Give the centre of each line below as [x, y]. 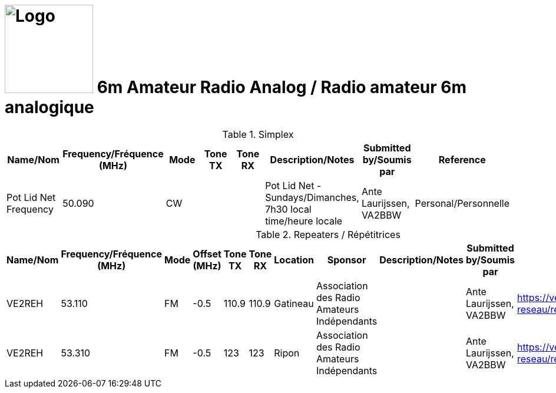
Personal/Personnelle [462, 203]
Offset [207, 254]
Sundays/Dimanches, [312, 197]
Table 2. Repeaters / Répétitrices [328, 234]
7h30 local [288, 209]
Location [294, 260]
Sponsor [347, 260]
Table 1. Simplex [258, 134]
